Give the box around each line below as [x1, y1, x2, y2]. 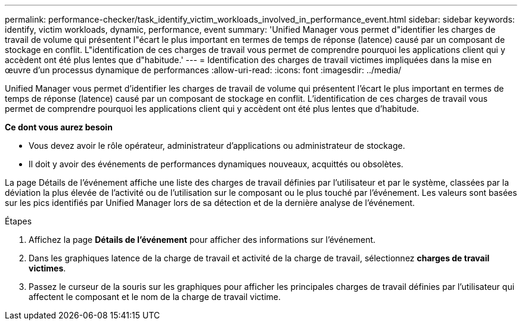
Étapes [5, 216, 32, 226]
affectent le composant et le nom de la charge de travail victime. [29, 292, 281, 302]
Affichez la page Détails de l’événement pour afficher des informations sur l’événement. [29, 235, 376, 245]
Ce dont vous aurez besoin [5, 122, 113, 132]
